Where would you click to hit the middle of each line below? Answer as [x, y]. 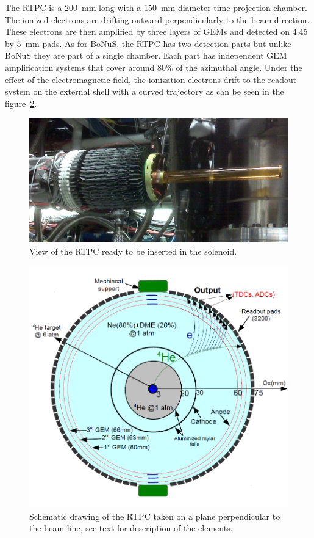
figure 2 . [21, 103]
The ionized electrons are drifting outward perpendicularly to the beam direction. [157, 19]
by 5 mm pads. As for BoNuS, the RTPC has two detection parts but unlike [148, 43]
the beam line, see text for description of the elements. [131, 528]
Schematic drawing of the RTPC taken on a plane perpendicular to [155, 516]
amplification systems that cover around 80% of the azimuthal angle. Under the [154, 67]
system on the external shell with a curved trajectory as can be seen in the [145, 91]
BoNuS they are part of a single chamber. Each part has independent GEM [146, 55]
